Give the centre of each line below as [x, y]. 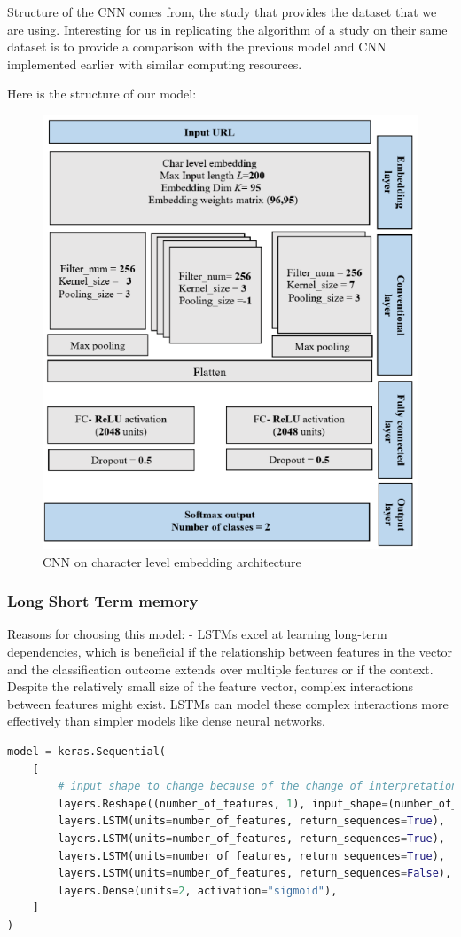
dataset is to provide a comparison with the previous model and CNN [197, 47]
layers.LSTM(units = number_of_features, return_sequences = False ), [255, 874]
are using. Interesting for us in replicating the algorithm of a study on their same [227, 29]
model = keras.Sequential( [86, 752]
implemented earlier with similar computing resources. [155, 63]
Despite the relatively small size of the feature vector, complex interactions [210, 686]
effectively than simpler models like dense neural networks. [166, 721]
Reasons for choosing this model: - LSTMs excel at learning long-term [197, 634]
